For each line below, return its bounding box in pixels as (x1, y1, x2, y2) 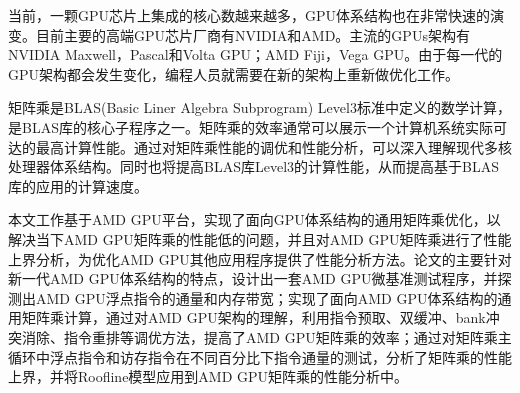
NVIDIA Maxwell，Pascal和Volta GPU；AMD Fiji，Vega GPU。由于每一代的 (8, 44, 503, 65)
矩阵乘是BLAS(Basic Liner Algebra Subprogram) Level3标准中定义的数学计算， (8, 97, 511, 118)
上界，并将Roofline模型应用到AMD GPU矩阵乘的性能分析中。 (8, 366, 409, 387)
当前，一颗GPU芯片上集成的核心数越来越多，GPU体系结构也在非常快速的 (8, 5, 491, 25)
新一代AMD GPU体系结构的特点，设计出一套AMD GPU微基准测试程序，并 (8, 268, 498, 289)
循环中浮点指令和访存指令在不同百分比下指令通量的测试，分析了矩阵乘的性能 (8, 346, 512, 367)
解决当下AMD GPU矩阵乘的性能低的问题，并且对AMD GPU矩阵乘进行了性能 (8, 228, 512, 249)
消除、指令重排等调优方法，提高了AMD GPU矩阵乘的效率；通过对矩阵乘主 (21, 326, 512, 347)
